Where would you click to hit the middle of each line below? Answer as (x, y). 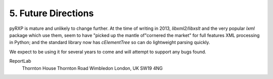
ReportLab (20, 61)
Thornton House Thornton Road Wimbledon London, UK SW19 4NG (92, 68)
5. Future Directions (52, 13)
